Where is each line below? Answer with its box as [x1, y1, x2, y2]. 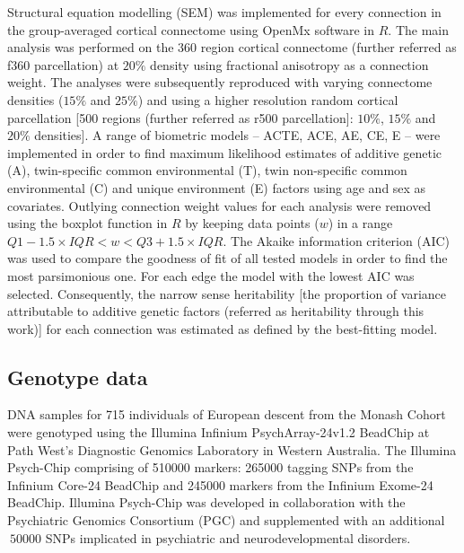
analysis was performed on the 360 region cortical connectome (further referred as [7, 38, 457, 57]
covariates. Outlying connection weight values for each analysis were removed [7, 196, 432, 215]
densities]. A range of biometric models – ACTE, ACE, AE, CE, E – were [34, 126, 441, 145]
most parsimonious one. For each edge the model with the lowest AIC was [7, 266, 415, 285]
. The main [388, 20, 450, 39]
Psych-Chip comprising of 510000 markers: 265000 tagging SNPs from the [7, 458, 414, 477]
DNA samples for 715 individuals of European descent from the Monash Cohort [7, 405, 446, 424]
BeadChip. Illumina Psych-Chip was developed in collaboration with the [7, 493, 406, 512]
